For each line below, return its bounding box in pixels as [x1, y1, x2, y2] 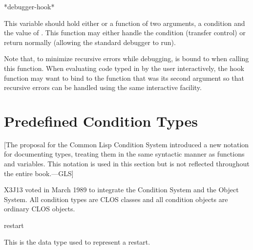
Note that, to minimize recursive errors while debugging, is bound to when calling [4, 53, 249, 64]
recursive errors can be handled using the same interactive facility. [4, 82, 202, 92]
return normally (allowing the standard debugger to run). [4, 37, 176, 47]
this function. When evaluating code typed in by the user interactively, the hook [4, 63, 244, 73]
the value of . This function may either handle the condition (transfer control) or [4, 27, 246, 38]
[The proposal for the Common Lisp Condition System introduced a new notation [4, 139, 249, 149]
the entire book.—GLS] [4, 168, 74, 178]
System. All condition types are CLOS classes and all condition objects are [4, 194, 228, 204]
